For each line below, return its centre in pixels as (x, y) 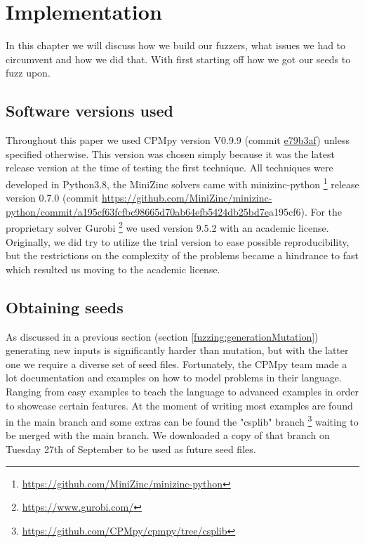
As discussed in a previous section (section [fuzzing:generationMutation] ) (162, 336)
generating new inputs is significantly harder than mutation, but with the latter (177, 350)
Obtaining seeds (65, 307)
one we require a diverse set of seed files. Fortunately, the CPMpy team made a (177, 364)
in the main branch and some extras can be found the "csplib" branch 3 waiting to (182, 420)
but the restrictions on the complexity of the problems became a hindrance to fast (182, 255)
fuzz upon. (28, 73)
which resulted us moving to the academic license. (113, 269)
